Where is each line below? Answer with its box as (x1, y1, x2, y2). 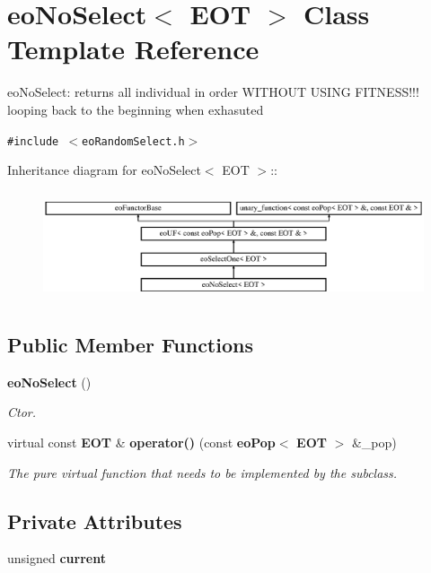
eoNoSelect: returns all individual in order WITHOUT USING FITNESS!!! (7, 82, 419, 101)
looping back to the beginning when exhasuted (7, 100, 264, 118)
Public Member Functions (7, 331, 253, 359)
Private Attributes (7, 507, 182, 534)
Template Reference (7, 30, 259, 67)
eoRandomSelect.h (82, 135, 185, 148)
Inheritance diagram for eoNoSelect (7, 161, 201, 179)
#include (7, 135, 59, 148)
